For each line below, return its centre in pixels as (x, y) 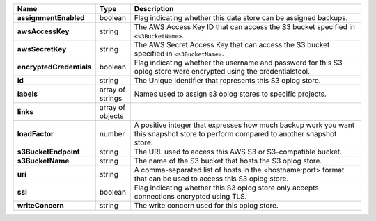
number (112, 134)
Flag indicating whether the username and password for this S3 (238, 63)
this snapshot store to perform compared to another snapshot (235, 134)
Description (154, 9)
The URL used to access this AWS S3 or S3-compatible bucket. (238, 152)
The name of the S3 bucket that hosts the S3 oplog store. (228, 161)
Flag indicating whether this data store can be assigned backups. (241, 18)
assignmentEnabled (51, 18)
